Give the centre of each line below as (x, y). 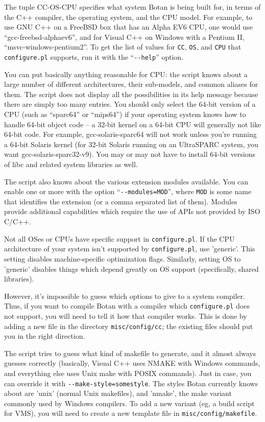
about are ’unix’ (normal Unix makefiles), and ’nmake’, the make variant (118, 393)
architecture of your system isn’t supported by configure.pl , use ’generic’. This (130, 249)
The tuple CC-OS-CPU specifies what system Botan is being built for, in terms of (132, 7)
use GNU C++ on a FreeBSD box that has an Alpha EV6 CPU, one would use (129, 27)
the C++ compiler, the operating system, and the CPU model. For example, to (128, 17)
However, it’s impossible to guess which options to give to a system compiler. (125, 296)
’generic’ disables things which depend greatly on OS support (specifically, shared (131, 268)
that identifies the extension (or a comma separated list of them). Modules (121, 201)
